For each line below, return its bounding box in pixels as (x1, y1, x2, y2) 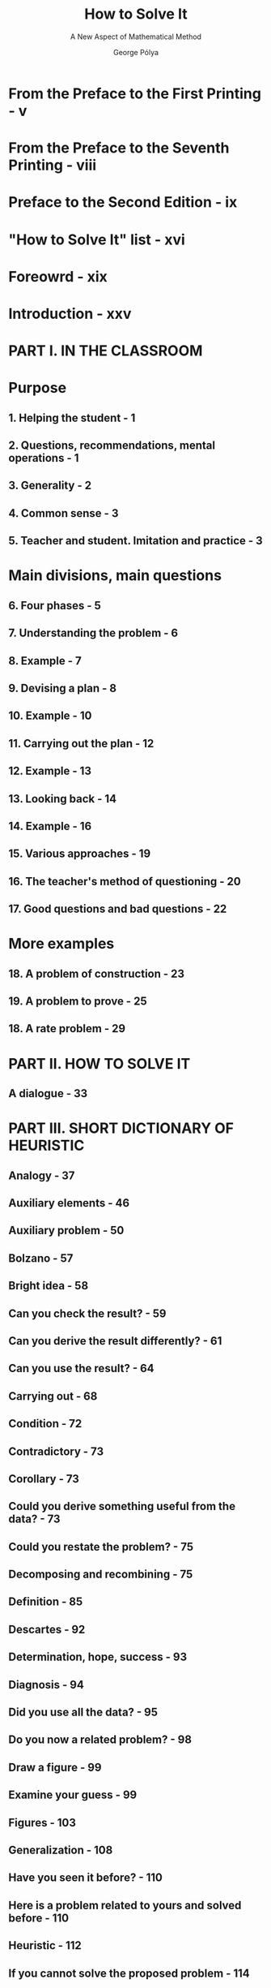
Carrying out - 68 (8, 1389, 98, 1403)
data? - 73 (8, 1513, 61, 1526)
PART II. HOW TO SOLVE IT (8, 1054, 191, 1073)
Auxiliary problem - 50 (8, 1224, 125, 1237)
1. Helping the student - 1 (8, 411, 136, 424)
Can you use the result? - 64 (8, 1362, 155, 1375)
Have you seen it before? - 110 (8, 1871, 163, 1885)
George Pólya (112, 47, 159, 57)
